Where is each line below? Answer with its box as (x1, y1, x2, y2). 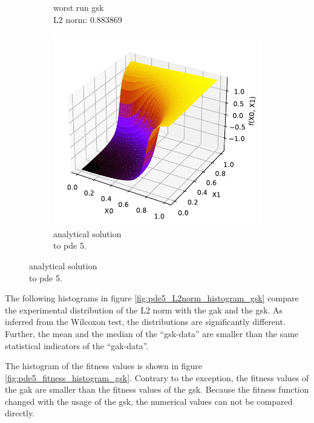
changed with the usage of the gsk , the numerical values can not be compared (5, 395, 293, 407)
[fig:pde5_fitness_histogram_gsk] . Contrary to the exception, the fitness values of (5, 371, 309, 384)
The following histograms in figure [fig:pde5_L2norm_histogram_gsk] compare (5, 292, 299, 304)
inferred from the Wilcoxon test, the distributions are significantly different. (5, 315, 286, 328)
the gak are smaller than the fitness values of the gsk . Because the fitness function (5, 383, 309, 396)
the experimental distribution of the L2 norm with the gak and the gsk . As (5, 303, 283, 316)
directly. (5, 407, 35, 419)
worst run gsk (53, 1, 104, 13)
